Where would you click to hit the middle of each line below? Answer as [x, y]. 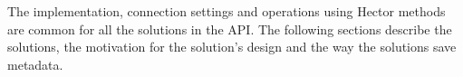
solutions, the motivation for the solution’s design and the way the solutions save [232, 47]
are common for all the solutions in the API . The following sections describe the [230, 29]
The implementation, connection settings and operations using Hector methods [227, 11]
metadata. [35, 64]
